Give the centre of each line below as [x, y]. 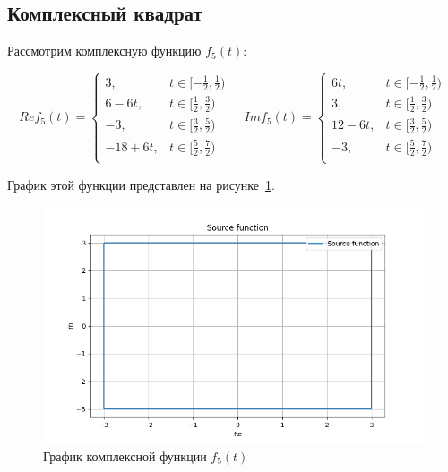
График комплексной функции [125, 456]
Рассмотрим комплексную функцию [104, 51]
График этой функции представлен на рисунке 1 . [141, 184]
